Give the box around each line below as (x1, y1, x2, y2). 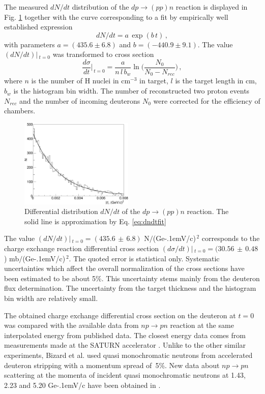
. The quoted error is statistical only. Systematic (69, 253, 220, 263)
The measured (4, 2, 48, 12)
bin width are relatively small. (4, 292, 98, 303)
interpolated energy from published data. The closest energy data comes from (4, 329, 246, 340)
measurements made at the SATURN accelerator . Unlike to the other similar (4, 340, 246, 350)
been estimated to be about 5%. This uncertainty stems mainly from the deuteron (4, 272, 260, 283)
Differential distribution (24, 206, 98, 217)
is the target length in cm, (175, 75, 257, 86)
